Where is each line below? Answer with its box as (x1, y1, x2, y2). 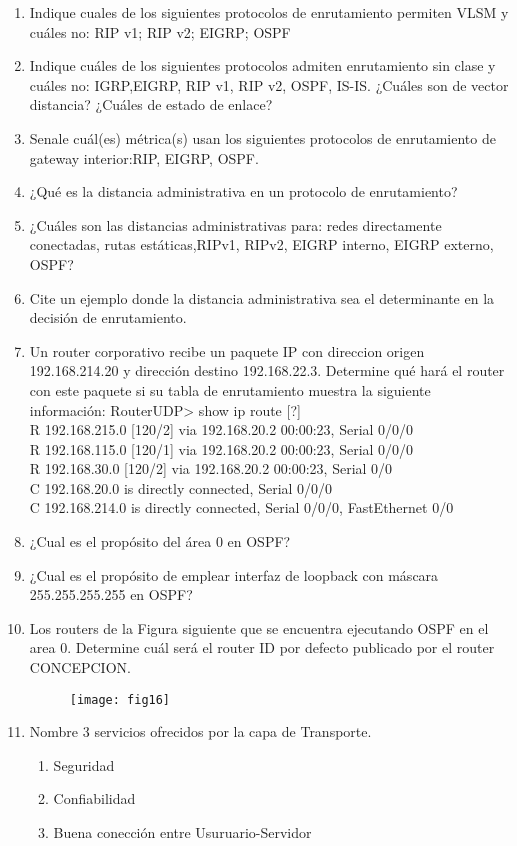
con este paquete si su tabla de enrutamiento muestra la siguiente (29, 379, 431, 400)
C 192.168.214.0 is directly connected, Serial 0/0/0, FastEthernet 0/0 (29, 497, 454, 518)
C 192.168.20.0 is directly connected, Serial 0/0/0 (29, 477, 333, 498)
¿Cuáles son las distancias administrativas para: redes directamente (29, 214, 442, 235)
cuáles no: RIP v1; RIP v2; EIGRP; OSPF (29, 21, 291, 42)
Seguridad (53, 754, 115, 775)
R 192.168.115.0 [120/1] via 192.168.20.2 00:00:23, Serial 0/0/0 (29, 438, 414, 459)
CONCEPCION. (29, 657, 131, 678)
